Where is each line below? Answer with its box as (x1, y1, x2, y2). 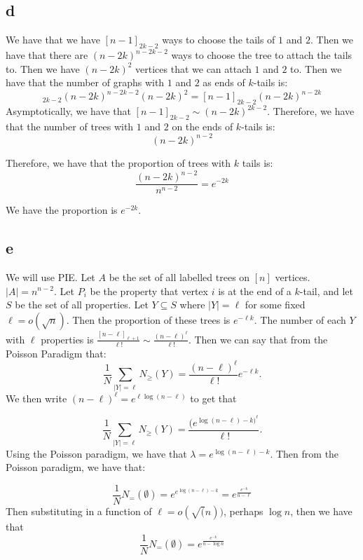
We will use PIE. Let (6, 269, 95, 284)
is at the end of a (218, 283, 292, 298)
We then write (6, 390, 67, 405)
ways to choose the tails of (162, 32, 275, 47)
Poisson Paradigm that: (6, 346, 107, 360)
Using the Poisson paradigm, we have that (6, 446, 187, 460)
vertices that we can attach (135, 61, 252, 76)
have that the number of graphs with (6, 75, 165, 90)
